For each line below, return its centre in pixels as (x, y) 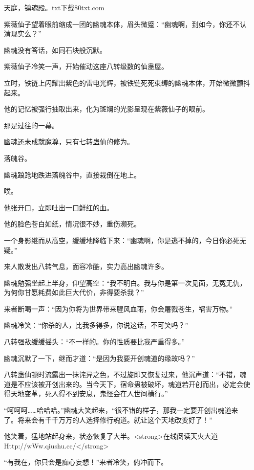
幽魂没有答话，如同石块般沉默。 (55, 50)
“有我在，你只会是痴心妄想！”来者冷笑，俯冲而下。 (86, 462)
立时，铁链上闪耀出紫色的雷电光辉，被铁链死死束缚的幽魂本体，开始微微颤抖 (127, 82)
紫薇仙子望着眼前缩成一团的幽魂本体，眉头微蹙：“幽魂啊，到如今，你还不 (122, 24)
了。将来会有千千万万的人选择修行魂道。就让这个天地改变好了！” (108, 419)
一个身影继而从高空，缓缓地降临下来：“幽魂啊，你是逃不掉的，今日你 (115, 240)
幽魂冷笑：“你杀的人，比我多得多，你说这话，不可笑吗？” (96, 325)
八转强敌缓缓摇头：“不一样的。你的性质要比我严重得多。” (95, 342)
